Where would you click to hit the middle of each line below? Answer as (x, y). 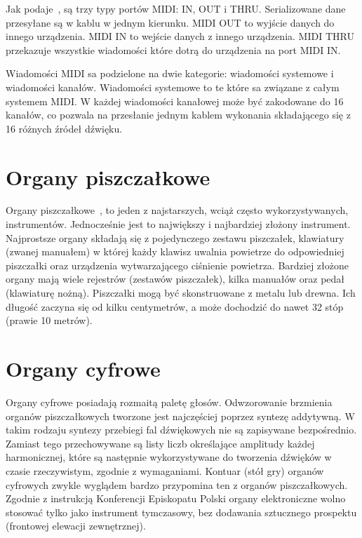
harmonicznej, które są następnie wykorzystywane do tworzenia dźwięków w (169, 457)
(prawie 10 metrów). (49, 320)
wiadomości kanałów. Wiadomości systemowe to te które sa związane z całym (173, 87)
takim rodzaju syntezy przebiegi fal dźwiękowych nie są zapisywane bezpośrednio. (181, 430)
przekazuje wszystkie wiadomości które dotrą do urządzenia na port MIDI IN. (173, 49)
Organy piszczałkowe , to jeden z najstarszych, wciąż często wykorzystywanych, (177, 210)
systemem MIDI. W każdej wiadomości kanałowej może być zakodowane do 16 (175, 101)
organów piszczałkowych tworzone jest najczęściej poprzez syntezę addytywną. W (180, 416)
